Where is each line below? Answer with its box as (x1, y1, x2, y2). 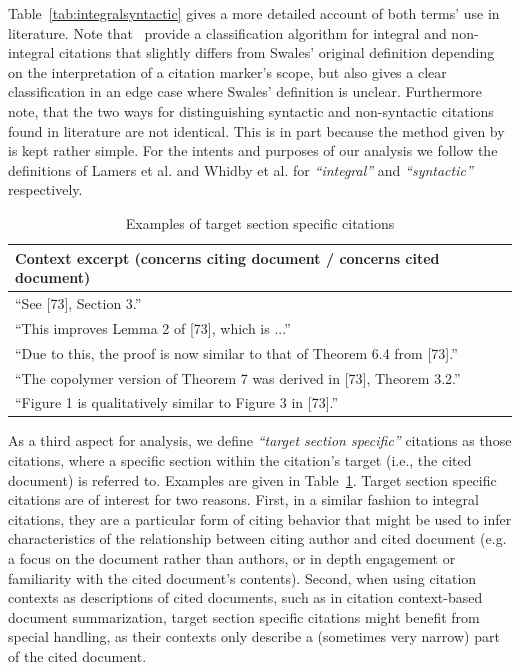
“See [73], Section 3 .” (15, 292, 142, 313)
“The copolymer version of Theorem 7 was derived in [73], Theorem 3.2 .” (15, 367, 461, 388)
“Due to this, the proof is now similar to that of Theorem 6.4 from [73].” (15, 342, 458, 363)
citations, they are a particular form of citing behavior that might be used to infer (8, 508, 512, 529)
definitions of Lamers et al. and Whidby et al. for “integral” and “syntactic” (8, 159, 473, 180)
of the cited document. (8, 645, 147, 666)
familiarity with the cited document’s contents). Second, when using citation (8, 567, 477, 588)
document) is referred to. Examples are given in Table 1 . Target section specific (8, 469, 497, 490)
